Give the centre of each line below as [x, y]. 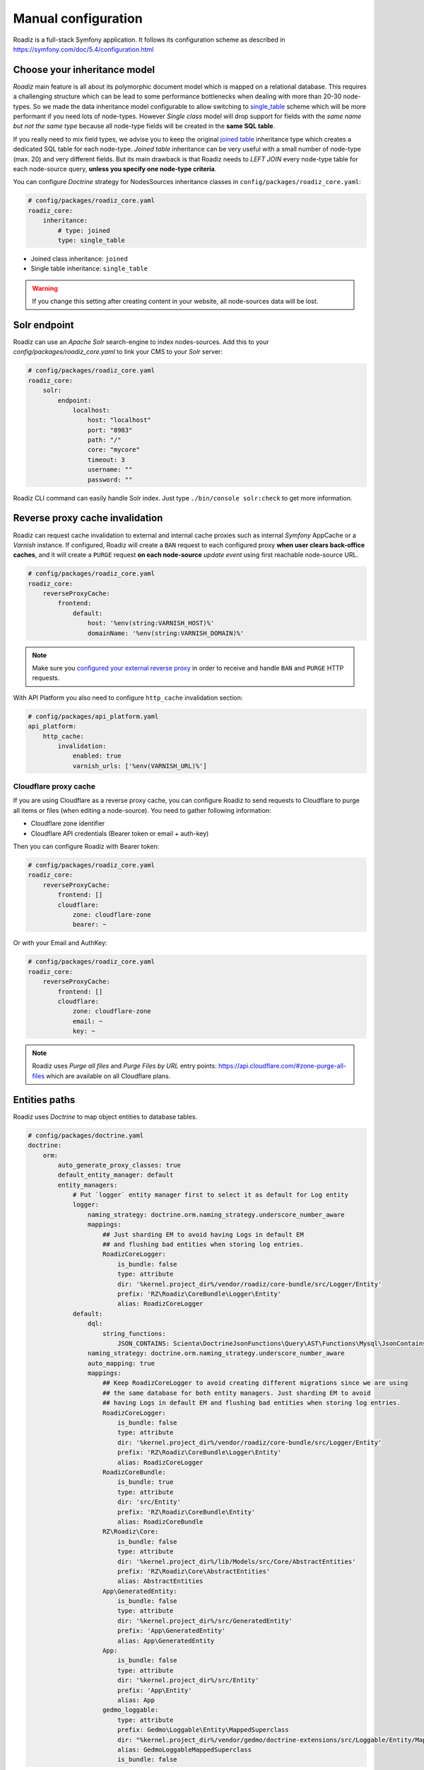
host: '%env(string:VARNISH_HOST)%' [151, 623]
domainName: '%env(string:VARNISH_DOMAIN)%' [166, 633]
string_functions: [134, 1334]
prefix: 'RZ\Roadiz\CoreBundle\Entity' [186, 1512]
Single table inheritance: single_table [89, 268]
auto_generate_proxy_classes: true [119, 1165]
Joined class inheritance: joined [79, 258]
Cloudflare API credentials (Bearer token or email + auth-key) [120, 833]
